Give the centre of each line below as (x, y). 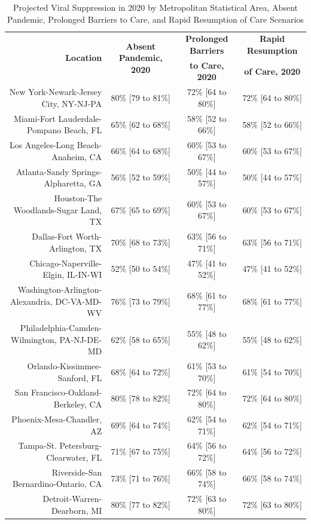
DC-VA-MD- (79, 301)
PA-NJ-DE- (81, 339)
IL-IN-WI (85, 275)
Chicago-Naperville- (66, 263)
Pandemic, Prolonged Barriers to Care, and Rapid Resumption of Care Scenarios (155, 19)
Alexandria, (31, 301)
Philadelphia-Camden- (61, 327)
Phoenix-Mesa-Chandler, (57, 419)
